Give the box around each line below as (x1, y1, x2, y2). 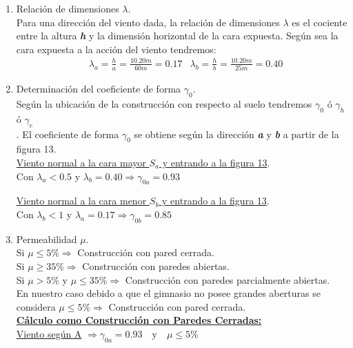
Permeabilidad (16, 231, 77, 246)
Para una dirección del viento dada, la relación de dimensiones (16, 14, 280, 29)
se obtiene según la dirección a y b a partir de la (134, 126, 339, 141)
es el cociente (292, 14, 347, 29)
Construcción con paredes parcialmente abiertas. (125, 272, 330, 287)
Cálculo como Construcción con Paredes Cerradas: (16, 313, 262, 327)
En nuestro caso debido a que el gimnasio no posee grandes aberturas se (16, 286, 321, 300)
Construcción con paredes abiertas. (82, 258, 230, 273)
